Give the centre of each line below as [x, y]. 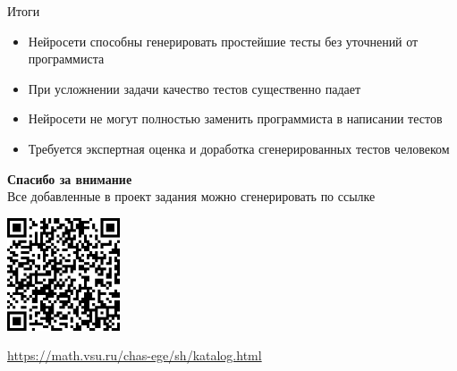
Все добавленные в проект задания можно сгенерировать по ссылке [191, 196]
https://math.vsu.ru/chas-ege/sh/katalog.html [135, 355]
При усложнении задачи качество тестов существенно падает [195, 88]
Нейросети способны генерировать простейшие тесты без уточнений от [223, 41]
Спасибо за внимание [70, 178]
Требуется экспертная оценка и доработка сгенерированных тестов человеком [239, 148]
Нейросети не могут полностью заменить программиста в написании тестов [235, 118]
